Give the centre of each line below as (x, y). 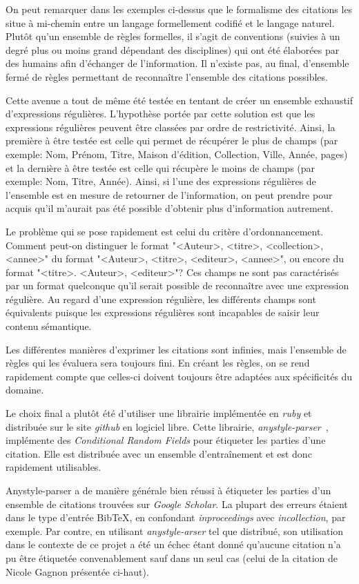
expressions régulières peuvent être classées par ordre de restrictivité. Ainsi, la (171, 127)
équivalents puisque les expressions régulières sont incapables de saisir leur (163, 312)
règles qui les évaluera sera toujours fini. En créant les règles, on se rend (158, 363)
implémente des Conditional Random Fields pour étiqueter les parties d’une (166, 440)
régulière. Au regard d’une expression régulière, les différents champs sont (161, 299)
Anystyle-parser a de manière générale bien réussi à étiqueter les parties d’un (168, 490)
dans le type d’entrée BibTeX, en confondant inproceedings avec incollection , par (176, 517)
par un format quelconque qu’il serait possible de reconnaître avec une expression (177, 285)
